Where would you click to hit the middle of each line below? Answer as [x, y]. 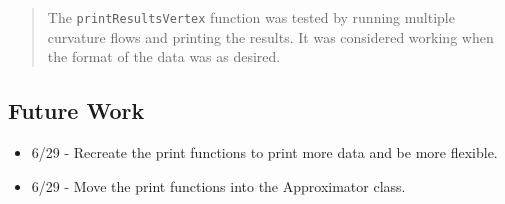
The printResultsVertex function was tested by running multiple [251, 17]
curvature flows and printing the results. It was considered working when [270, 36]
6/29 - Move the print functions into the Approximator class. [218, 185]
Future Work [76, 110]
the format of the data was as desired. [164, 56]
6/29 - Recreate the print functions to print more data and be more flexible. [264, 152]
